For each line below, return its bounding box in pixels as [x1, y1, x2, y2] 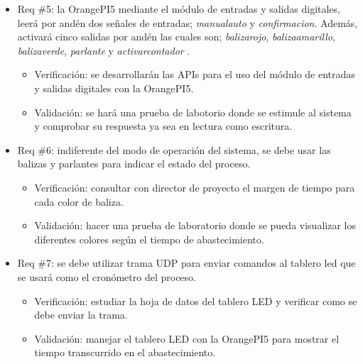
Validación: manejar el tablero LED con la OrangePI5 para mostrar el [34, 331, 340, 346]
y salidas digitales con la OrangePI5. [34, 80, 194, 95]
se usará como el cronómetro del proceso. [17, 269, 196, 284]
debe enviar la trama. [34, 307, 128, 322]
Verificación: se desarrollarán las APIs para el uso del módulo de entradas [34, 67, 355, 82]
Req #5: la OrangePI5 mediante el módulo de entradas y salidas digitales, [17, 1, 340, 16]
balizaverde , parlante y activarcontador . [17, 43, 190, 57]
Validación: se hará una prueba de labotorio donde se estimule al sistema [34, 104, 352, 119]
